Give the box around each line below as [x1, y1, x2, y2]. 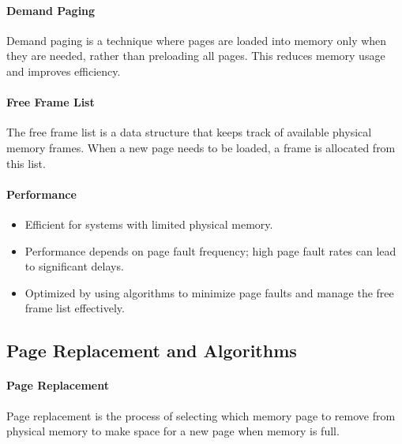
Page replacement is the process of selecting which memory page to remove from [6, 407, 396, 423]
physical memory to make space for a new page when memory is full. [6, 423, 340, 439]
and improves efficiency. [6, 62, 121, 79]
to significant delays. [24, 258, 124, 274]
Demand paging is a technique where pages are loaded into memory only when [6, 32, 387, 48]
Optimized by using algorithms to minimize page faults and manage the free [24, 284, 394, 300]
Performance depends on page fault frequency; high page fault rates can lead [24, 242, 396, 259]
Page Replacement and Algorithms [6, 338, 297, 363]
